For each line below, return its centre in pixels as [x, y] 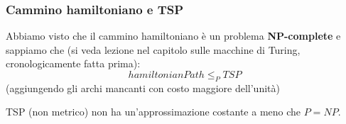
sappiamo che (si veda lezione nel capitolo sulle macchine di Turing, [153, 49]
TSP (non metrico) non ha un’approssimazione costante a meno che [153, 112]
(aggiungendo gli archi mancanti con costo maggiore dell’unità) [143, 88]
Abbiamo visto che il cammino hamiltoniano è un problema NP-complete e [173, 36]
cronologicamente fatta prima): [73, 63]
